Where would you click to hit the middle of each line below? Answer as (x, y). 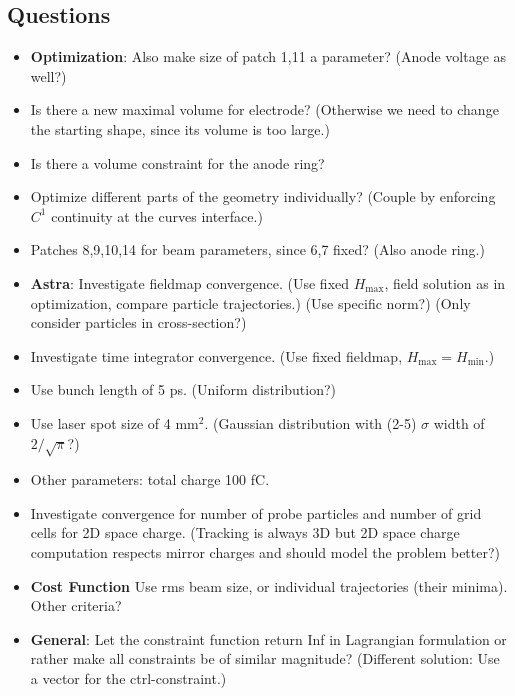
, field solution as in (445, 282)
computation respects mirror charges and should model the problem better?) (265, 552)
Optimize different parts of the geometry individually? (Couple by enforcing (263, 196)
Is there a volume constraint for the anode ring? (177, 162)
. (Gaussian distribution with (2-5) (310, 422)
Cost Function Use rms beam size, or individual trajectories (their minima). (269, 585)
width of (459, 422)
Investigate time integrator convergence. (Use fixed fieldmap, (216, 355)
